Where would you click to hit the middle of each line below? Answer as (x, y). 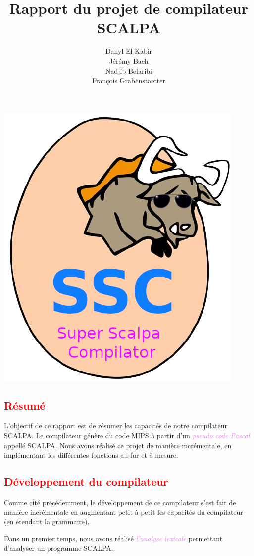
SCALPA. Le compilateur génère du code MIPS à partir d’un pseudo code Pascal (127, 436)
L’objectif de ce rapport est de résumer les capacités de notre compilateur (116, 426)
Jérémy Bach (129, 61)
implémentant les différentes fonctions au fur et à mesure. (91, 455)
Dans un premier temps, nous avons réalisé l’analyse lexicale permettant (113, 538)
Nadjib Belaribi (129, 70)
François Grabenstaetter (129, 80)
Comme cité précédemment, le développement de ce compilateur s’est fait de (120, 502)
